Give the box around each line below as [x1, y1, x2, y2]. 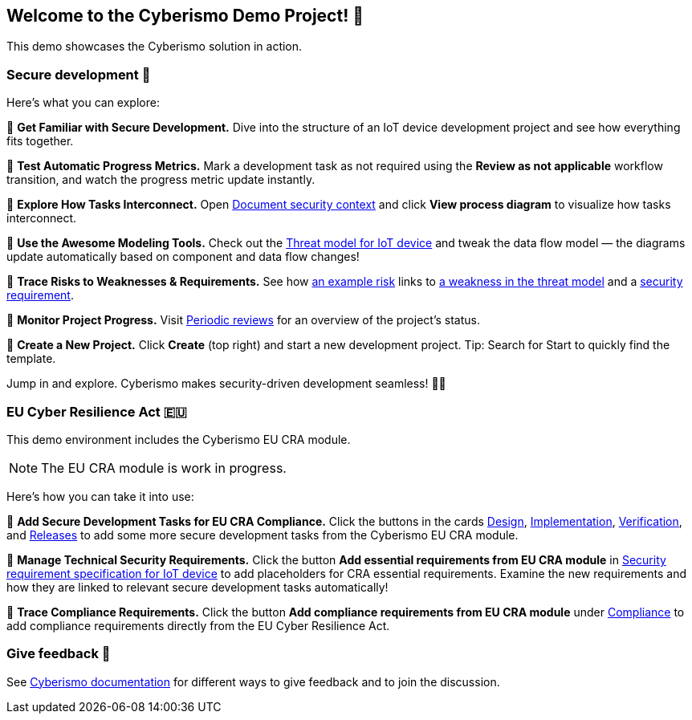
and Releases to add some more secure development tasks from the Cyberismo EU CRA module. [6, 527, 519, 542]
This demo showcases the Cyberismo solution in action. [6, 39, 303, 54]
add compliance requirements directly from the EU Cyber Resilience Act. [6, 618, 390, 633]
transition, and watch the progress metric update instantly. [6, 173, 315, 187]
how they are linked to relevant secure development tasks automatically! [6, 580, 389, 594]
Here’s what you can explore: [6, 96, 160, 110]
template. [6, 352, 56, 366]
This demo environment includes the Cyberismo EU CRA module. [6, 432, 351, 446]
